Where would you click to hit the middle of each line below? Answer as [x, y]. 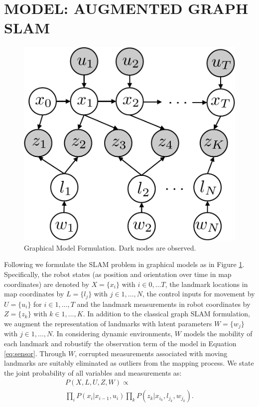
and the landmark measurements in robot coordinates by [164, 304]
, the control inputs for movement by [199, 294]
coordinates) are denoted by [47, 284]
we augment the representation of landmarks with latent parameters [108, 323]
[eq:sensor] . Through [35, 353]
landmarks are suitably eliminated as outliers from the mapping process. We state [129, 363]
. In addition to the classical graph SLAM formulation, [166, 314]
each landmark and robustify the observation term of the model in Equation [120, 343]
